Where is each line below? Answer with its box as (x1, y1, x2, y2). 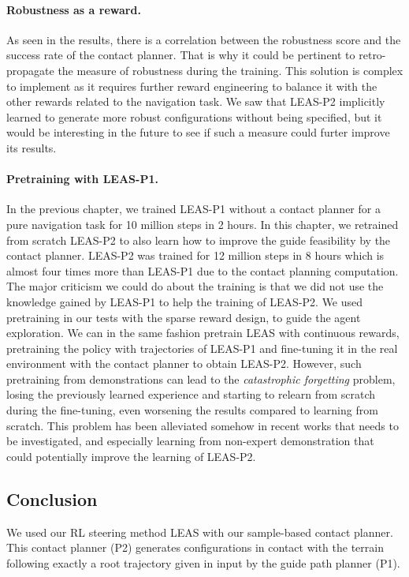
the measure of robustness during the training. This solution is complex (58, 62, 403, 78)
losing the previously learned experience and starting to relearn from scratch (6, 386, 376, 403)
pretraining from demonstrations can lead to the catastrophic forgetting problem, (6, 370, 396, 387)
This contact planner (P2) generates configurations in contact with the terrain (6, 539, 384, 556)
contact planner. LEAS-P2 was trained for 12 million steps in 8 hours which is (6, 247, 385, 264)
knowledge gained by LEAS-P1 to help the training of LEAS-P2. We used (6, 293, 363, 309)
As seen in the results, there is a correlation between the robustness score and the (6, 31, 401, 47)
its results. (6, 139, 57, 155)
